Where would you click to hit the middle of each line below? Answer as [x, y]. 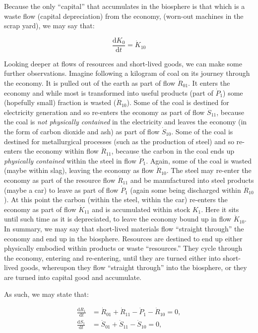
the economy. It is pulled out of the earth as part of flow [90, 83]
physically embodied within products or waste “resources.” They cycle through [123, 248]
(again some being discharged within [186, 190]
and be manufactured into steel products [192, 180]
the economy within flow [61, 151]
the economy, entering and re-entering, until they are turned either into [112, 257]
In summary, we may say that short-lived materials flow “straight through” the [124, 228]
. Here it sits [220, 209]
